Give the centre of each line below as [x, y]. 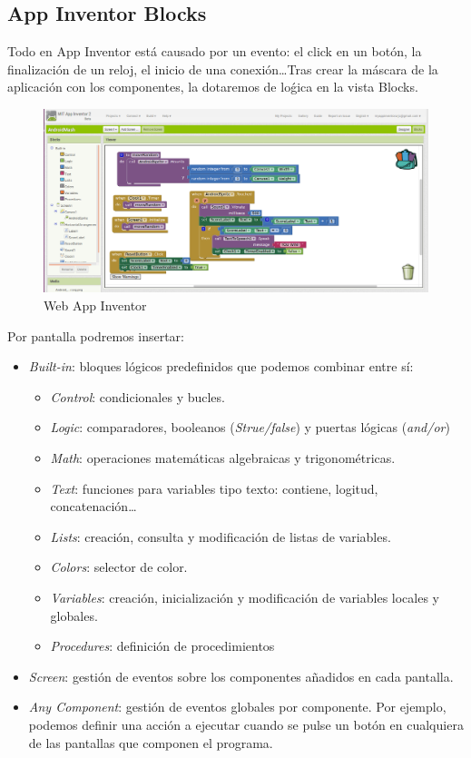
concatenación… [93, 506]
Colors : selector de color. [119, 567]
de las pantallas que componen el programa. [151, 742]
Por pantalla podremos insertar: [96, 335]
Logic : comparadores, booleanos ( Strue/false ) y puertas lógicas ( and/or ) [250, 427]
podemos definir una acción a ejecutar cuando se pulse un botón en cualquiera [246, 724]
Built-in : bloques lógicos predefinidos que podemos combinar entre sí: [221, 366]
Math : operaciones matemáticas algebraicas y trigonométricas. [223, 458]
